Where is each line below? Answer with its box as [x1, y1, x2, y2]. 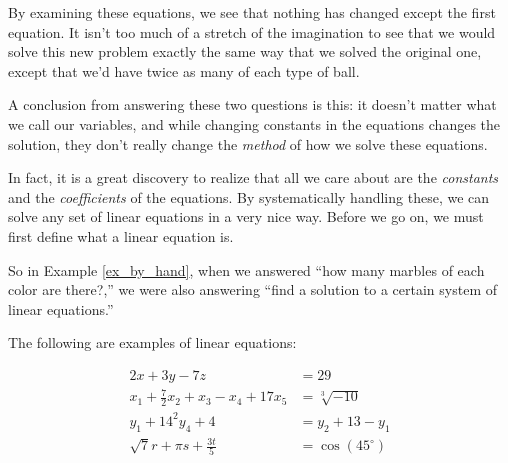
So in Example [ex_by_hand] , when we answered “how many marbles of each [8, 259, 485, 280]
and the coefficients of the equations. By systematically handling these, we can [8, 186, 490, 207]
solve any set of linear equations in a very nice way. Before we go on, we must [8, 206, 484, 227]
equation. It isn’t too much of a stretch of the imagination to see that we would [8, 21, 496, 42]
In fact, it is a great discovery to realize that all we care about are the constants [8, 167, 499, 188]
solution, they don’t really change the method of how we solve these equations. [8, 133, 488, 154]
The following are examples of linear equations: [8, 332, 297, 353]
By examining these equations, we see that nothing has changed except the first [8, 2, 496, 22]
